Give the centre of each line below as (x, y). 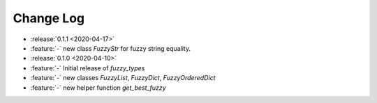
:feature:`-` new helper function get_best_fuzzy (98, 88)
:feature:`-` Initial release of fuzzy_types (88, 68)
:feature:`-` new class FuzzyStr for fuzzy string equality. (111, 48)
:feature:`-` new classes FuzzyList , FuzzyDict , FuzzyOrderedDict (123, 78)
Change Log (49, 18)
